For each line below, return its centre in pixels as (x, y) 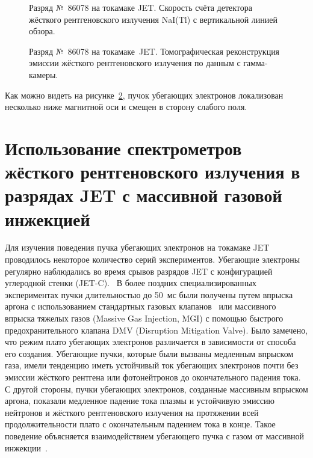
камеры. (44, 74)
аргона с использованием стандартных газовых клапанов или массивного (141, 306)
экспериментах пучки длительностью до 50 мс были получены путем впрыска (149, 294)
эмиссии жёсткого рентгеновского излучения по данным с (135, 63)
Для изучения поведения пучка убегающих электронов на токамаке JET (137, 247)
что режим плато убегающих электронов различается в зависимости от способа (150, 342)
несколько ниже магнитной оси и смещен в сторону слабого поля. (126, 107)
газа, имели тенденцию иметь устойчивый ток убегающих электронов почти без (152, 365)
